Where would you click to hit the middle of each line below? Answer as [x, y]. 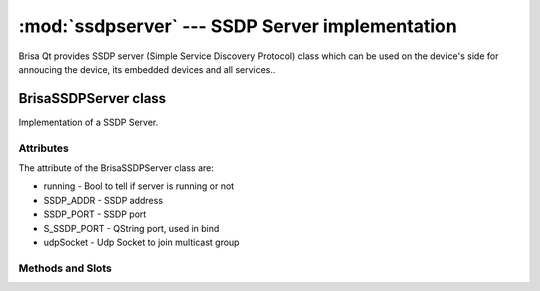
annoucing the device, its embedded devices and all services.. [147, 69]
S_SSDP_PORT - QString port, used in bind [131, 228]
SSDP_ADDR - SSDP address [103, 200]
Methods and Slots [65, 268]
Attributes [43, 148]
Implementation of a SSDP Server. [88, 122]
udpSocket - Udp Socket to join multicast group [141, 242]
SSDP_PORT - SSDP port [95, 214]
